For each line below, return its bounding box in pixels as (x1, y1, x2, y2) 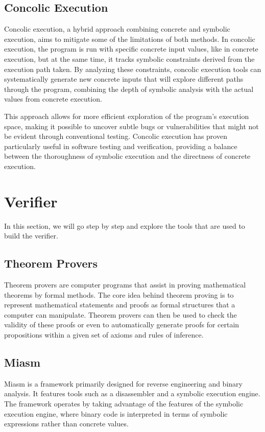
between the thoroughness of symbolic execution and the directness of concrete (4, 151, 251, 161)
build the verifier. (4, 230, 58, 241)
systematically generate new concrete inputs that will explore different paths (4, 74, 244, 84)
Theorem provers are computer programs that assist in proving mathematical (4, 279, 246, 290)
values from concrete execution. (4, 93, 102, 104)
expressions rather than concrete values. (4, 418, 129, 429)
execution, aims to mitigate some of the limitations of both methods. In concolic (4, 33, 255, 44)
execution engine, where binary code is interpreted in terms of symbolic (4, 408, 228, 419)
